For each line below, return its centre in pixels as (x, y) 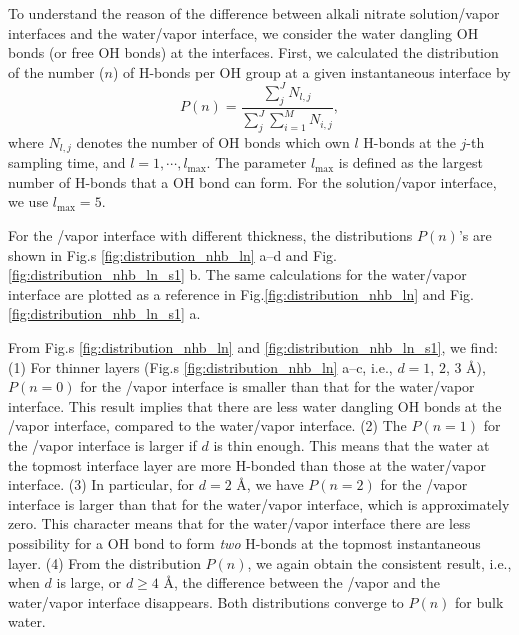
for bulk (479, 601)
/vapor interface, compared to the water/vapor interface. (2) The (207, 425)
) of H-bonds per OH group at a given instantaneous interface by (311, 71)
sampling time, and (67, 162)
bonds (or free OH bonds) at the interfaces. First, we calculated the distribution (253, 52)
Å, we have (270, 484)
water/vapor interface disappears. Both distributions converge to (206, 601)
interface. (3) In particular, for (101, 484)
